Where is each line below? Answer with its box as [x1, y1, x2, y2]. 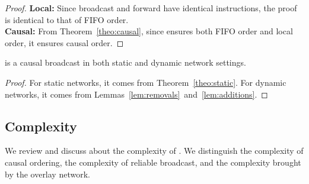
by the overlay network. [5, 167, 90, 180]
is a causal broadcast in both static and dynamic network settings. [5, 56, 246, 69]
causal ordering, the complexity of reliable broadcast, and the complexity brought [5, 156, 301, 168]
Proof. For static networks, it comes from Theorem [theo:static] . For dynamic [5, 76, 286, 88]
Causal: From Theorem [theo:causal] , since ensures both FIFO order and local [5, 25, 293, 37]
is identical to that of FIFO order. [5, 13, 129, 25]
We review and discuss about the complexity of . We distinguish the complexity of [5, 144, 304, 157]
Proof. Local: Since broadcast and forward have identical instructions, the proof [5, 2, 297, 14]
